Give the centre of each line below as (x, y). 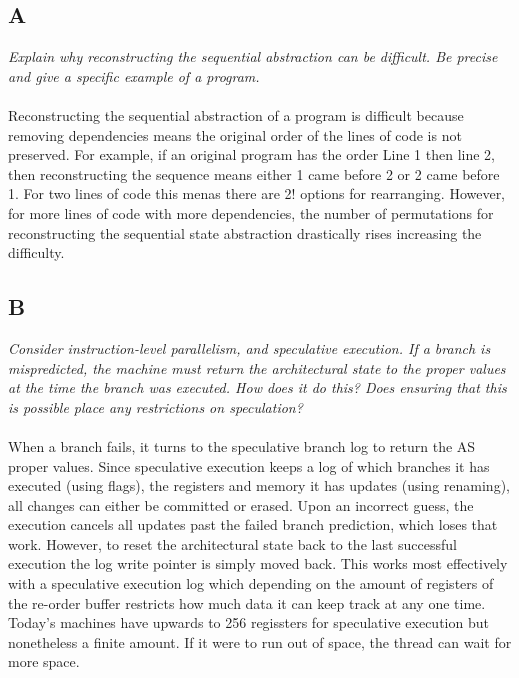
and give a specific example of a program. (134, 75)
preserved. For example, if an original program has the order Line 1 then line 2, (251, 154)
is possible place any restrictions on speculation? (155, 406)
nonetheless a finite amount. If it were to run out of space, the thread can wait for (260, 641)
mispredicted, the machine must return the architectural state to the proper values (257, 367)
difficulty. (36, 252)
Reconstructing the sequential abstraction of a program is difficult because (236, 114)
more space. (44, 661)
